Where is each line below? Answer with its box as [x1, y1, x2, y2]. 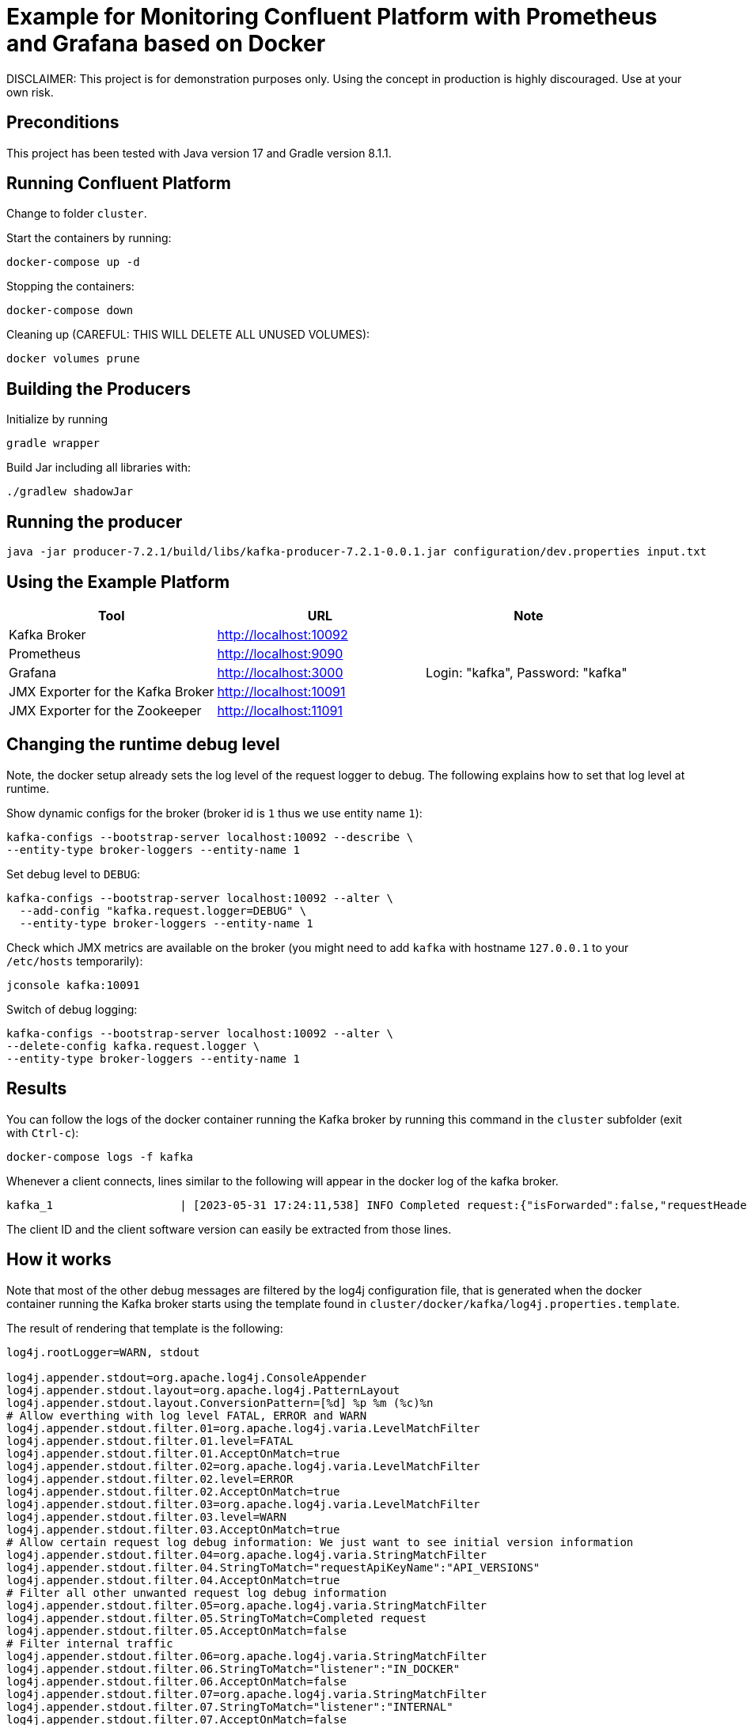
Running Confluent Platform [6, 173, 232, 194]
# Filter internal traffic [6, 1636, 173, 1650]
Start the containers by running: [6, 231, 172, 245]
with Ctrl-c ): [6, 1125, 79, 1139]
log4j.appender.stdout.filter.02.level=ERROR [6, 1472, 294, 1485]
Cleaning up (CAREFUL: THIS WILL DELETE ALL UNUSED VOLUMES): [6, 328, 370, 342]
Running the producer [6, 511, 183, 532]
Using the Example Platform [6, 571, 230, 592]
